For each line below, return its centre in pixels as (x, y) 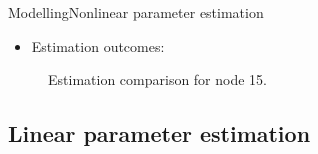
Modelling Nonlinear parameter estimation (136, 12)
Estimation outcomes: (98, 45)
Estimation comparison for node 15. (158, 79)
